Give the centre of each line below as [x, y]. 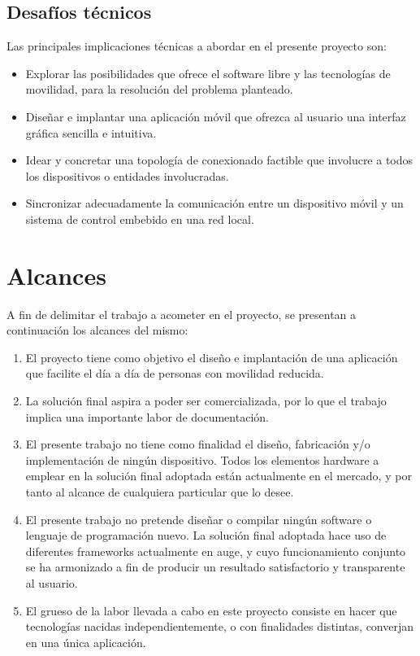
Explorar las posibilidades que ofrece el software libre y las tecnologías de [208, 73]
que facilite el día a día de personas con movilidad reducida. [175, 373]
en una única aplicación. [86, 642]
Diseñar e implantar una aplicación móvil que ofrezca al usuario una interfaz [216, 116]
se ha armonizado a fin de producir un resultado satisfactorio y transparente [215, 567]
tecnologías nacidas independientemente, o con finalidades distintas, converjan [220, 626]
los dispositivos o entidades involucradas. [127, 175]
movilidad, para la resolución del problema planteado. [159, 89]
